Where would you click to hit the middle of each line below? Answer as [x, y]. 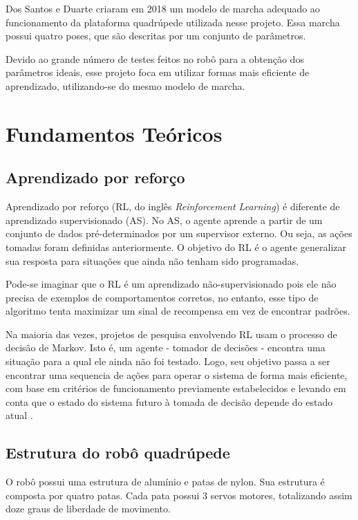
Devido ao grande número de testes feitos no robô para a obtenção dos [155, 58]
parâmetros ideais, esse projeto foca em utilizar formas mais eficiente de [158, 72]
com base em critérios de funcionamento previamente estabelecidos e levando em [176, 388]
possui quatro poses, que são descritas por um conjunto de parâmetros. [156, 36]
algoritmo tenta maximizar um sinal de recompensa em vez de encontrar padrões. [178, 311]
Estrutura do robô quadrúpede [118, 453]
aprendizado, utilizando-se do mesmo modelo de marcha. [125, 85]
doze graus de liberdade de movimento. [88, 509]
